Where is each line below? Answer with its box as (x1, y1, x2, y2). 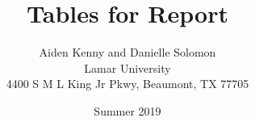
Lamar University (84, 59, 171, 76)
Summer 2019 (94, 102, 161, 119)
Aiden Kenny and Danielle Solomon (39, 44, 216, 61)
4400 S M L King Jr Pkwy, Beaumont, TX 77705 (6, 75, 249, 92)
